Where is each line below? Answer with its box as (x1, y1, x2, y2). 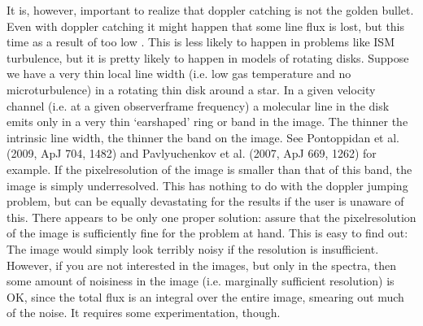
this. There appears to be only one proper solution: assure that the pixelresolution (7, 208, 416, 225)
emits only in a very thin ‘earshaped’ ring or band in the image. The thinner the (7, 113, 408, 130)
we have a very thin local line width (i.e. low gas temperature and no (7, 65, 351, 82)
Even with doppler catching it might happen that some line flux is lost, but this (7, 17, 405, 34)
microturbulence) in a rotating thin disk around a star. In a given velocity (7, 80, 376, 98)
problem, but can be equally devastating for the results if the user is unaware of (7, 193, 404, 210)
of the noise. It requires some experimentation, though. (7, 304, 281, 321)
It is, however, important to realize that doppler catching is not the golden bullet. (7, 2, 414, 18)
